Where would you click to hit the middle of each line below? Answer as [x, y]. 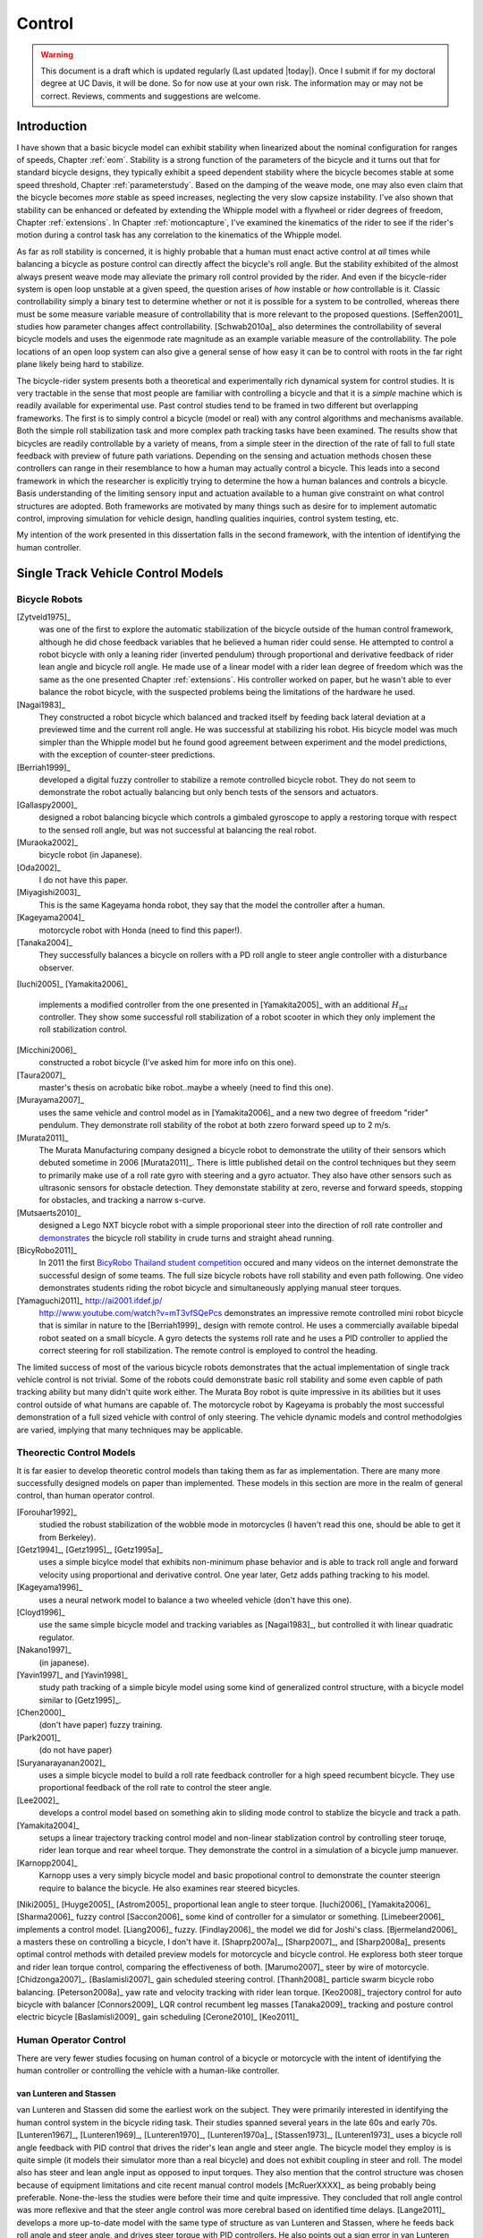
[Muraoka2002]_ [47, 842]
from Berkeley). [68, 1537]
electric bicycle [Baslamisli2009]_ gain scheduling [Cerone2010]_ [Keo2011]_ [158, 2017]
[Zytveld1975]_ [44, 617]
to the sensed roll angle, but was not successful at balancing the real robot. [178, 830]
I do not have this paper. [84, 880]
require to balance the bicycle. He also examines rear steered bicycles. [169, 1888]
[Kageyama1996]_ [50, 1587]
